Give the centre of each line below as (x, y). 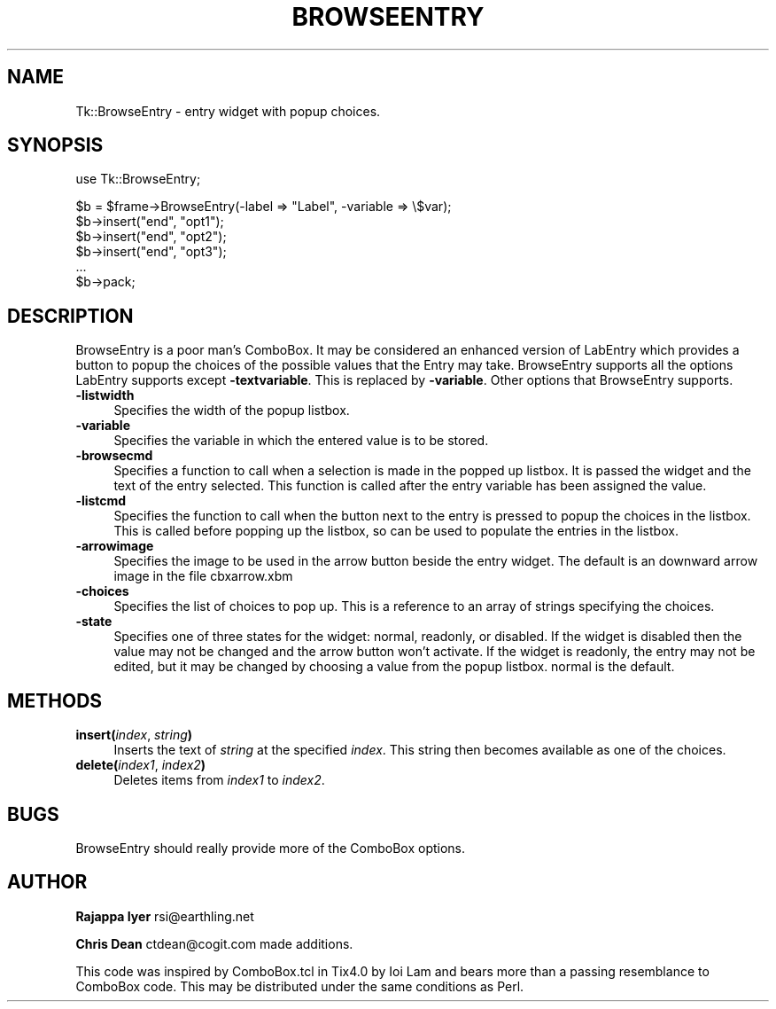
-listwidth (105, 395)
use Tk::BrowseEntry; (138, 179)
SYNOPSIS (55, 145)
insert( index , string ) (134, 735)
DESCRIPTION (70, 316)
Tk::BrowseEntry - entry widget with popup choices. (228, 111)
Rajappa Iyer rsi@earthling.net (165, 916)
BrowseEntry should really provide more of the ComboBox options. (271, 848)
